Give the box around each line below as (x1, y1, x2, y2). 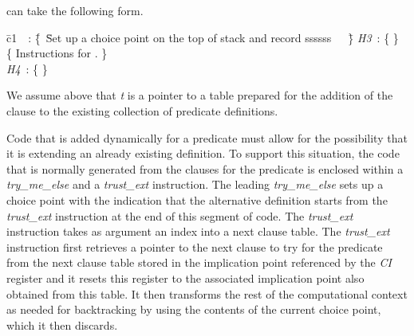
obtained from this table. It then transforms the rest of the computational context (6, 285, 408, 302)
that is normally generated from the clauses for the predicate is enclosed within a (6, 160, 404, 177)
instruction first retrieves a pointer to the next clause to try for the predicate (6, 238, 383, 255)
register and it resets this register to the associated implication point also (6, 269, 365, 286)
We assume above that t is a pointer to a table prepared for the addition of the (6, 87, 393, 104)
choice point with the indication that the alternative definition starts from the (6, 191, 388, 208)
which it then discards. (6, 316, 118, 333)
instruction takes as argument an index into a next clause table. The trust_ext (6, 223, 390, 240)
